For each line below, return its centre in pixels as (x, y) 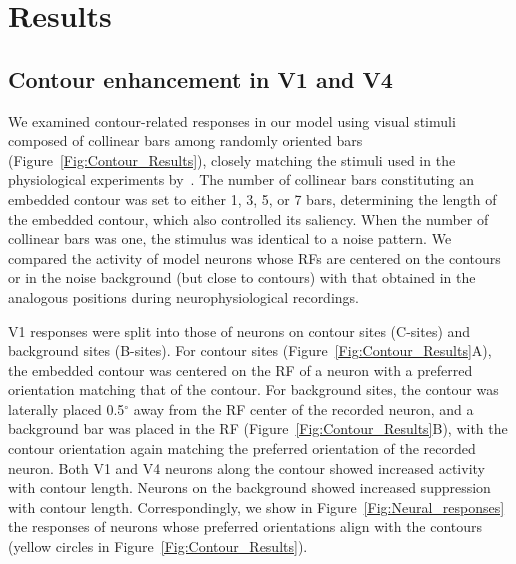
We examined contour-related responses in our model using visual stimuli (232, 120)
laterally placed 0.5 (66, 408)
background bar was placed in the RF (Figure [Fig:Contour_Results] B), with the (258, 428)
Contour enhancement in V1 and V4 (200, 78)
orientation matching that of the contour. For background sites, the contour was (253, 389)
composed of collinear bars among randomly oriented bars (185, 140)
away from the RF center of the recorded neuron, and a (303, 408)
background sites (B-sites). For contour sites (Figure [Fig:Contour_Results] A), (250, 350)
